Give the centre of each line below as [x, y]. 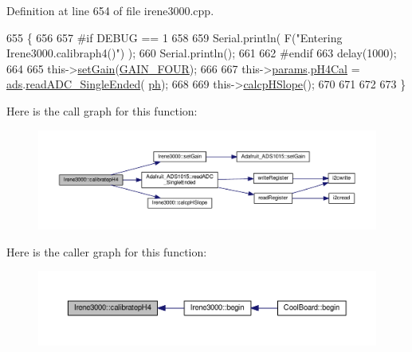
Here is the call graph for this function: [102, 110]
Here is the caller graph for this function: [107, 251]
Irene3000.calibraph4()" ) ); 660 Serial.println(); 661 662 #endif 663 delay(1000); [202, 53]
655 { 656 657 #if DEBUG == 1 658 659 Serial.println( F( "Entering [175, 37]
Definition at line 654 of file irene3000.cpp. [110, 10]
